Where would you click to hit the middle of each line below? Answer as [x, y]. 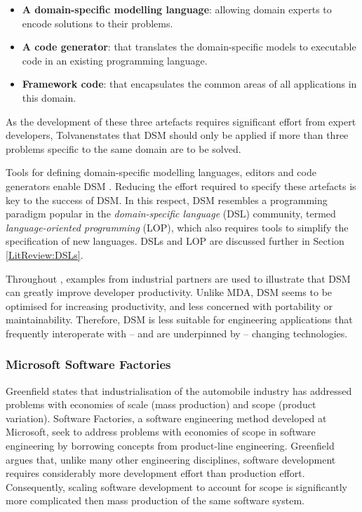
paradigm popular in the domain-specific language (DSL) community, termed [171, 214]
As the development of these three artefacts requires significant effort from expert [181, 121]
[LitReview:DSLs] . [45, 254]
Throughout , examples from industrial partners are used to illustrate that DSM [178, 278]
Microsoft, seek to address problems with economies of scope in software [161, 432]
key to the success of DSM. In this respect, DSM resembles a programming [167, 200]
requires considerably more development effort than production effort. [155, 473]
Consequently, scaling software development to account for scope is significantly [177, 486]
